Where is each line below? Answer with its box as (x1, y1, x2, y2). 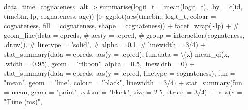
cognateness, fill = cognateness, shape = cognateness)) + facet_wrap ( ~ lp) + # (4, 20, 239, 31)
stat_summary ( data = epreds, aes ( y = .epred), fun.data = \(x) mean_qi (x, (4, 48, 230, 59)
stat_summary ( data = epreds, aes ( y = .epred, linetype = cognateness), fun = (4, 68, 235, 78)
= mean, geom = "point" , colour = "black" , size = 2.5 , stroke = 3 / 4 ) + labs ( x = (4, 87, 243, 97)
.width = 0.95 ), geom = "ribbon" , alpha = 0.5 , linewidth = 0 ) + (4, 58, 195, 68)
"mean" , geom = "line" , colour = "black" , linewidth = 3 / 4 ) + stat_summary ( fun (4, 77, 242, 87)
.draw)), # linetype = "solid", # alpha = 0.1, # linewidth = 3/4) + (4, 39, 206, 49)
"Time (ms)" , (4, 96, 42, 106)
